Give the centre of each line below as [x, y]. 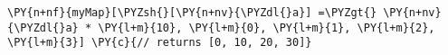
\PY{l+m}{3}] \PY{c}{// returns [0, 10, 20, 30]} [160, 43]
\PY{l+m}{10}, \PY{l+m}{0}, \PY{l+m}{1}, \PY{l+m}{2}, [267, 27]
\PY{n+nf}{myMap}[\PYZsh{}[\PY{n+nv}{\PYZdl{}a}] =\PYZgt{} [192, 13]
